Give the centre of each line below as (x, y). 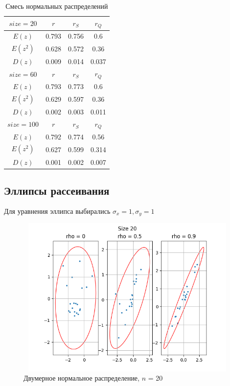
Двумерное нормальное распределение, (81, 378)
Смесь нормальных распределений (57, 6)
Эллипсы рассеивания (57, 191)
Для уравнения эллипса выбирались (57, 211)
